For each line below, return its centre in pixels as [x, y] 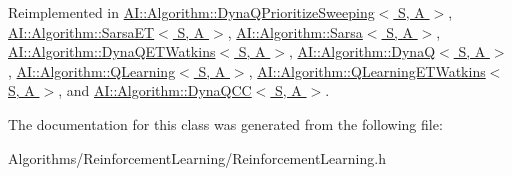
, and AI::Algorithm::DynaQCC [155, 90]
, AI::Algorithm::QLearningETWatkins [367, 70]
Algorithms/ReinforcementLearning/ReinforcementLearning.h [197, 157]
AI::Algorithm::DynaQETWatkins [112, 51]
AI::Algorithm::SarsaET [81, 31]
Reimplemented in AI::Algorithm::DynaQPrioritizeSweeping [191, 12]
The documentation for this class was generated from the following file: [225, 123]
